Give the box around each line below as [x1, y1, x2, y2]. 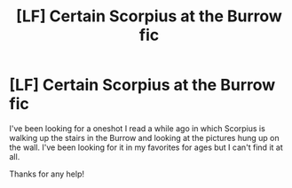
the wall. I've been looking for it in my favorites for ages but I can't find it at [9, 142, 283, 153]
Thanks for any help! [9, 168, 84, 179]
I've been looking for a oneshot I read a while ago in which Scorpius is [9, 122, 266, 134]
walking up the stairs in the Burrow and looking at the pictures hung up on [9, 132, 280, 143]
